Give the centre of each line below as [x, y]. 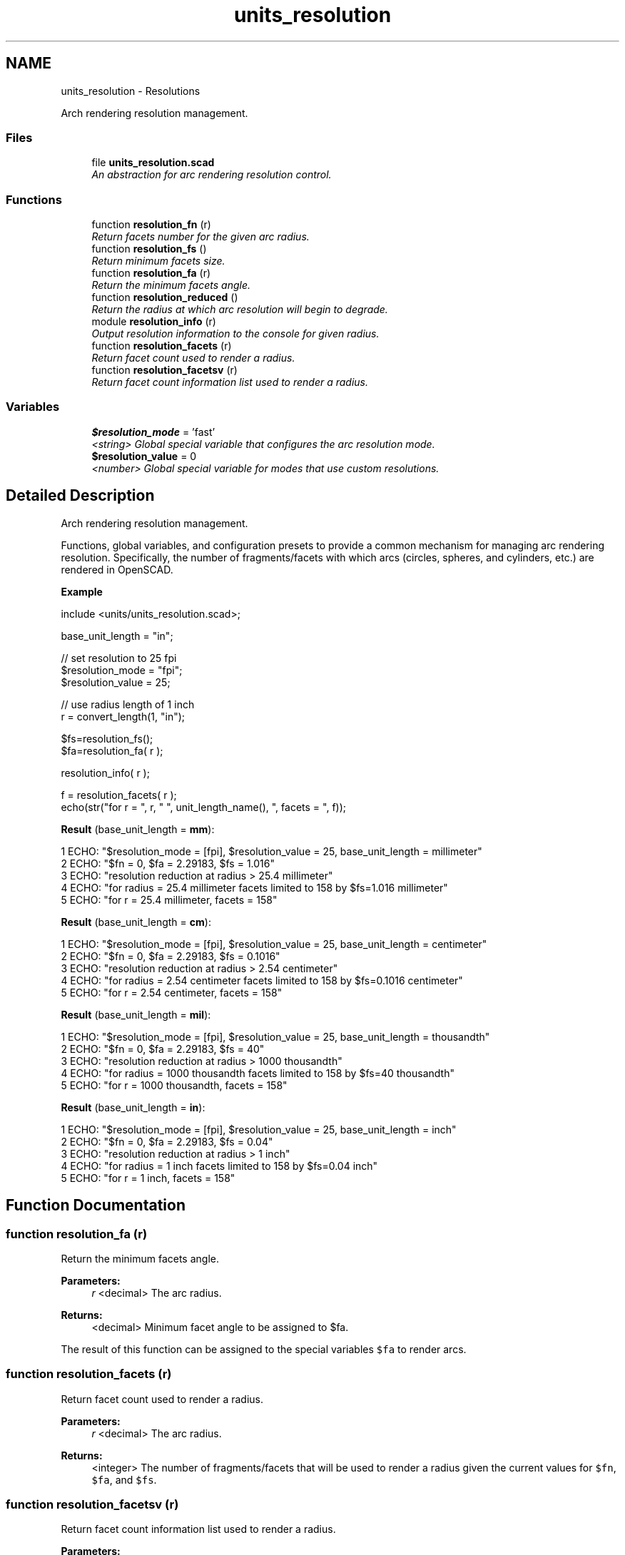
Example [82, 591]
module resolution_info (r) [154, 322]
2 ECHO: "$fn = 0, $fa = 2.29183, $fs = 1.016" [168, 863]
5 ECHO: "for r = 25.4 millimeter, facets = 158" [169, 899]
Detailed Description [80, 496]
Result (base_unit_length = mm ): [138, 829]
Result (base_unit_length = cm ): [136, 922]
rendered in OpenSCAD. [117, 569]
